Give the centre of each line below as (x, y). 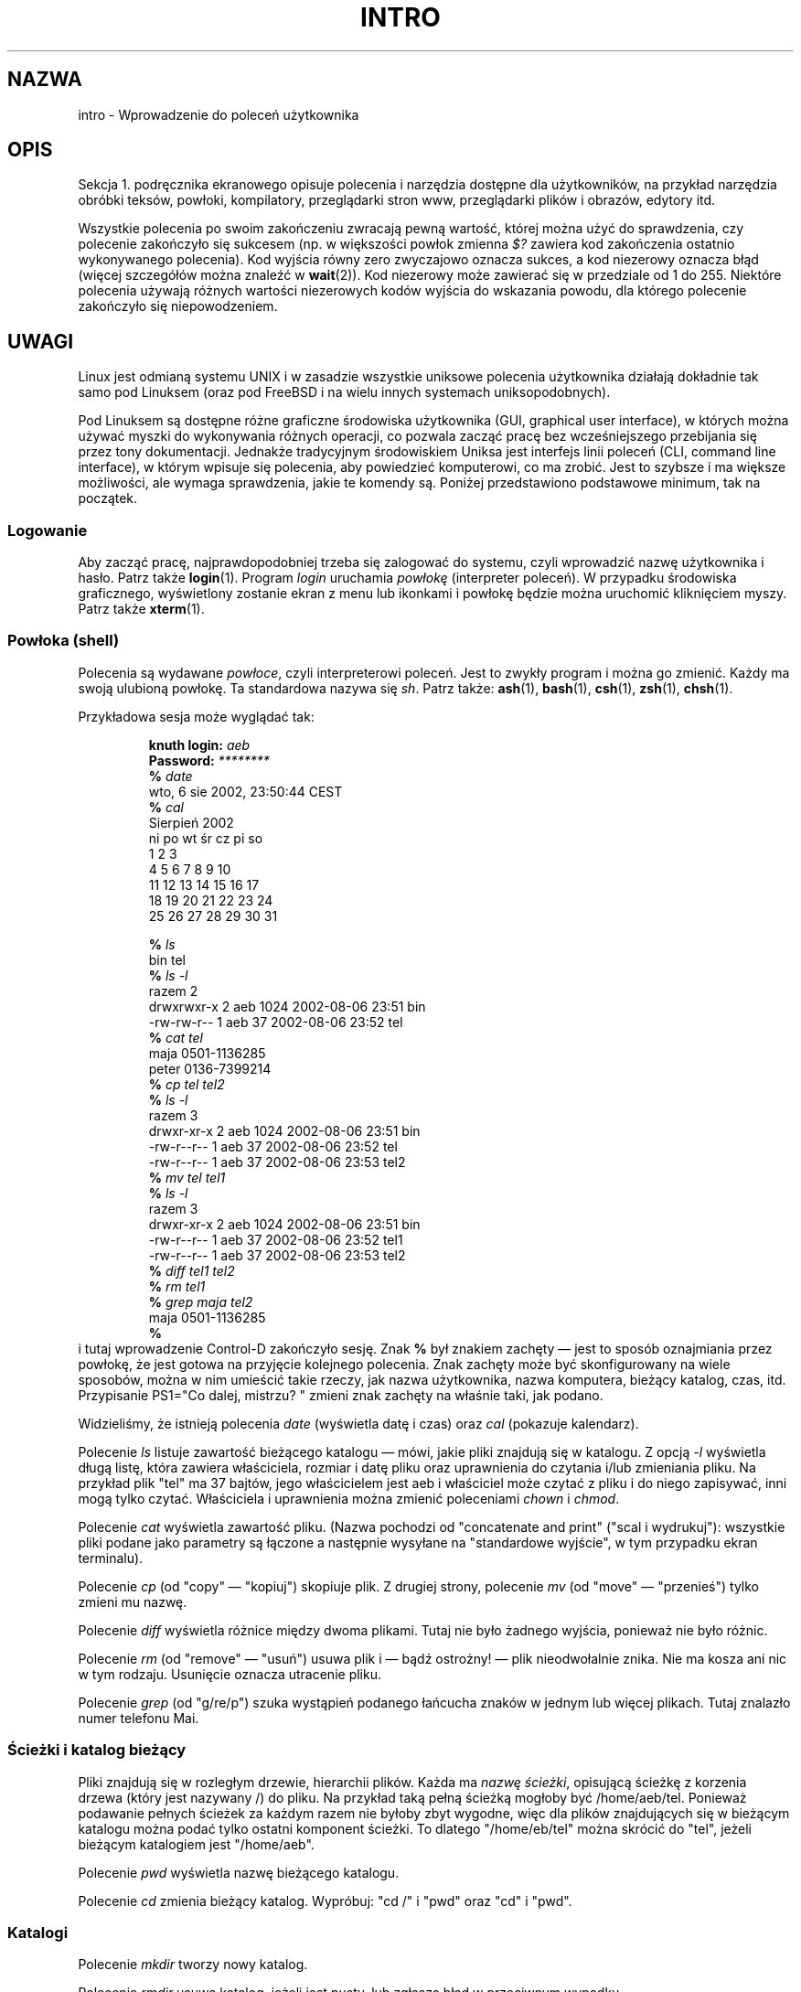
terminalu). (111, 1558)
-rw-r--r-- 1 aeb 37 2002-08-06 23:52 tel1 (276, 1239)
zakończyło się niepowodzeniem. (178, 306)
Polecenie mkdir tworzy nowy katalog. (193, 1965)
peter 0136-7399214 (210, 1068)
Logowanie (48, 530)
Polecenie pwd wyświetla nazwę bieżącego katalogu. (239, 1872)
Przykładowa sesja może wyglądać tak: (196, 716)
